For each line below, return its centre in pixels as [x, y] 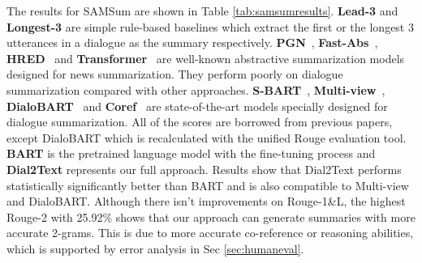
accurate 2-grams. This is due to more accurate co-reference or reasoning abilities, [210, 233]
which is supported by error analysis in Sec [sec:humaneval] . [155, 248]
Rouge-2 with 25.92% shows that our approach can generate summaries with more [211, 216]
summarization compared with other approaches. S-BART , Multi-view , [196, 89]
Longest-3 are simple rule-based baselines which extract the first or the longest [206, 26]
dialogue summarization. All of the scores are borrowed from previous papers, [200, 122]
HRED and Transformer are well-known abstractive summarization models [206, 58]
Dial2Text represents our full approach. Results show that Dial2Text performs [204, 169]
